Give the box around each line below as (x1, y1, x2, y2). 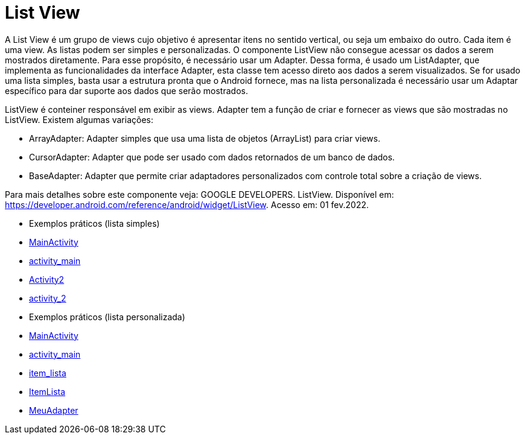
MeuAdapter (29, 405, 78, 415)
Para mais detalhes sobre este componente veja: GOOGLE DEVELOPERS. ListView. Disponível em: (5, 189, 394, 200)
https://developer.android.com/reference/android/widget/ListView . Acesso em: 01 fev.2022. (5, 199, 369, 210)
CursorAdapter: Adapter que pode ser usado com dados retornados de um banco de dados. (29, 151, 395, 162)
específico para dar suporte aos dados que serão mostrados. (5, 85, 248, 96)
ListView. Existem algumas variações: (5, 114, 154, 125)
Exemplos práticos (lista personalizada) (29, 311, 185, 322)
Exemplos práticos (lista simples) (29, 218, 160, 229)
